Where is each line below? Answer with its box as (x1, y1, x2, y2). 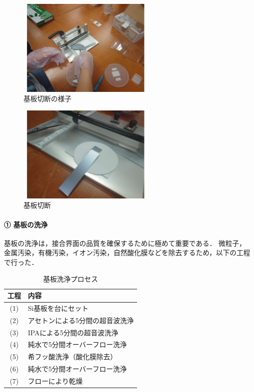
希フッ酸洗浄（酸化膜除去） (28, 351, 117, 362)
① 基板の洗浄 (4, 219, 48, 229)
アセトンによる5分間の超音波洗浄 (28, 315, 134, 325)
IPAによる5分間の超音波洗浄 (28, 327, 118, 337)
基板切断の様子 (23, 93, 71, 104)
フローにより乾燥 (28, 376, 83, 386)
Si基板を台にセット (28, 303, 89, 313)
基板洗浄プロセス (43, 273, 98, 283)
